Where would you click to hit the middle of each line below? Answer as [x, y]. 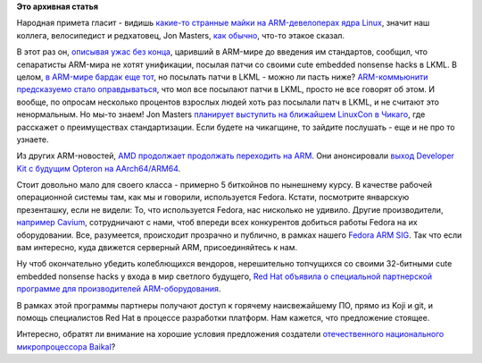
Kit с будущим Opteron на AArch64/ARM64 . [99, 168]
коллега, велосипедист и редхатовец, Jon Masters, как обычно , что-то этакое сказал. [181, 35]
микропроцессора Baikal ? [66, 346]
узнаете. [33, 139]
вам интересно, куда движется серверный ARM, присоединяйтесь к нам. [157, 248]
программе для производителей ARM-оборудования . [119, 289]
